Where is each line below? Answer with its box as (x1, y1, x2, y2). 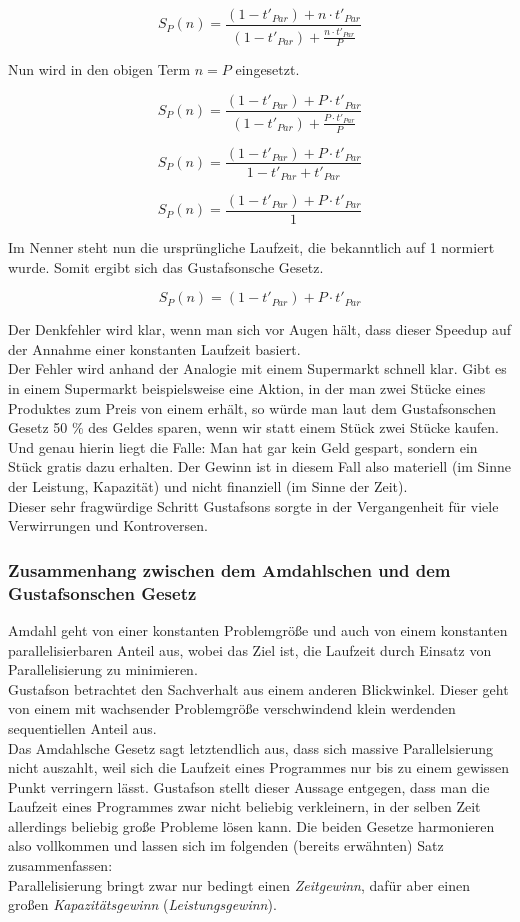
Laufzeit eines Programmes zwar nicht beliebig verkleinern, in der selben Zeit (8, 796, 481, 817)
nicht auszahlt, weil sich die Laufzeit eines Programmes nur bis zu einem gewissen (8, 757, 510, 778)
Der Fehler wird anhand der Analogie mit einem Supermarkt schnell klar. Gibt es (8, 358, 507, 379)
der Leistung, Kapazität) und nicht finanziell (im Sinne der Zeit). (8, 476, 408, 497)
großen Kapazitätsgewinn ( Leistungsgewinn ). (8, 894, 277, 915)
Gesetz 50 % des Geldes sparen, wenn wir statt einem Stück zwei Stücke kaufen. (8, 417, 499, 438)
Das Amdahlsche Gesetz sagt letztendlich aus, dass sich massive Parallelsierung (8, 737, 494, 758)
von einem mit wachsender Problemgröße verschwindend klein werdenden (8, 698, 456, 719)
